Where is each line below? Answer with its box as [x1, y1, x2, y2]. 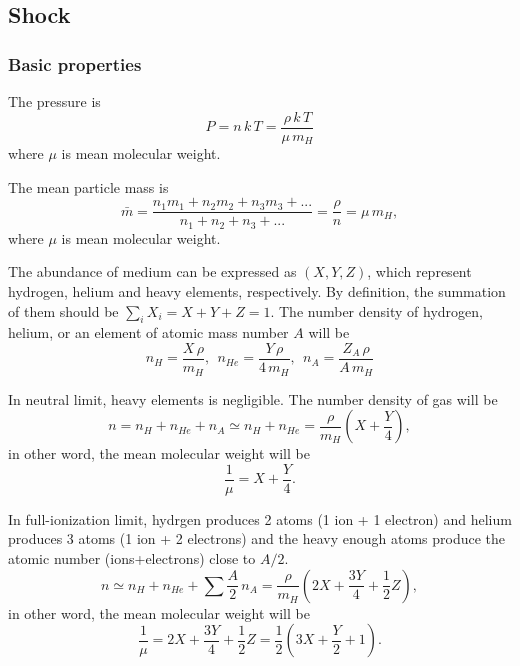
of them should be [8, 300, 119, 321]
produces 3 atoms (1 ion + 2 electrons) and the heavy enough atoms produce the [8, 528, 506, 549]
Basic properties [8, 51, 142, 76]
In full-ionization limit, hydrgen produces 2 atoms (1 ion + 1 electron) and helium [8, 508, 512, 529]
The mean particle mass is [8, 176, 169, 197]
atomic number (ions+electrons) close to [8, 547, 256, 568]
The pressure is [8, 91, 101, 111]
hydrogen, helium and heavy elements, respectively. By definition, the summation [8, 281, 506, 301]
